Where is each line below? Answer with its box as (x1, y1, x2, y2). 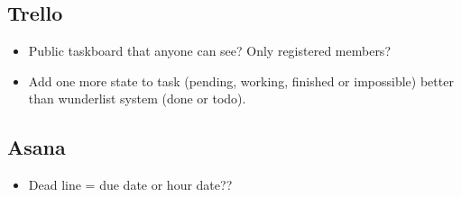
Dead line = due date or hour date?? (28, 175, 233, 194)
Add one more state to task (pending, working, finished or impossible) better (28, 71, 454, 90)
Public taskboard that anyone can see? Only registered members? (28, 41, 391, 60)
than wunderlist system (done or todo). (28, 89, 246, 108)
